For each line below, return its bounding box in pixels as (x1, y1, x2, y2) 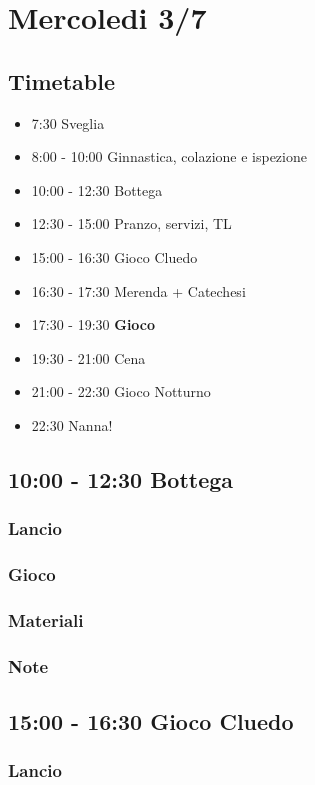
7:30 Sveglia (31, 112, 105, 133)
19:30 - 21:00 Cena (31, 347, 146, 368)
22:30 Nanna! (31, 414, 113, 435)
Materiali (8, 607, 84, 632)
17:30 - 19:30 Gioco (31, 314, 156, 335)
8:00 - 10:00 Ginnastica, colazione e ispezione (31, 146, 307, 167)
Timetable (8, 65, 115, 96)
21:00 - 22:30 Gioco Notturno (31, 381, 211, 402)
